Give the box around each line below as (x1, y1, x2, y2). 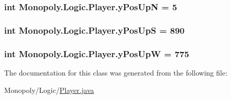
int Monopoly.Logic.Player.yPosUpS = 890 (4, 23, 185, 36)
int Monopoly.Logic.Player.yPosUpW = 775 (4, 47, 189, 60)
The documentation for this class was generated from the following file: (4, 67, 227, 78)
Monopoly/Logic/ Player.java (4, 84, 94, 95)
